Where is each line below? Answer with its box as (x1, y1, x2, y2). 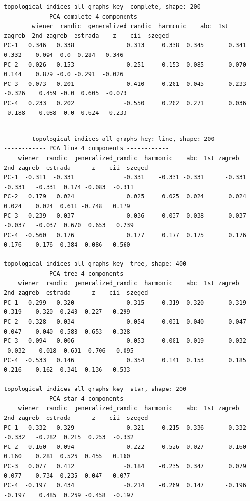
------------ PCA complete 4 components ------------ (4, 13, 183, 20)
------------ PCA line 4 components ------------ (4, 145, 169, 152)
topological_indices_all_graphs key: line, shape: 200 (32, 135, 215, 142)
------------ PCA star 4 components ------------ (4, 395, 169, 402)
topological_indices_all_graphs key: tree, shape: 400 (4, 260, 187, 268)
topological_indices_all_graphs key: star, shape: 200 (4, 386, 187, 393)
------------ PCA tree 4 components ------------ (4, 270, 169, 278)
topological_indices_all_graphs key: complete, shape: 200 (4, 3, 200, 10)
